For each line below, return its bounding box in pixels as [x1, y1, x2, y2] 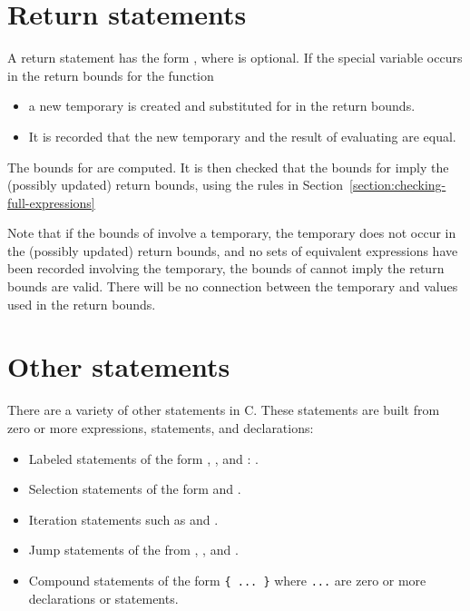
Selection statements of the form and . [28, 479, 241, 498]
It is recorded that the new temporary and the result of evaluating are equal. [28, 126, 456, 145]
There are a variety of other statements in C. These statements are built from [7, 400, 440, 419]
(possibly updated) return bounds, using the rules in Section [7, 175, 344, 194]
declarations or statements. [28, 588, 179, 607]
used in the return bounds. [7, 294, 156, 313]
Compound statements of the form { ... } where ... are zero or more [28, 570, 426, 589]
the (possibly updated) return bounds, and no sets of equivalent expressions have [7, 241, 458, 260]
